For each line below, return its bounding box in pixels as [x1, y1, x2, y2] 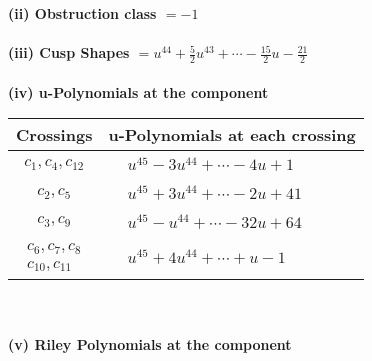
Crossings [16, 123, 93, 147]
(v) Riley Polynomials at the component [8, 334, 292, 355]
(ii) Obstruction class [8, 3, 157, 23]
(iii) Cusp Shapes [8, 42, 130, 63]
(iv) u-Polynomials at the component [8, 81, 269, 102]
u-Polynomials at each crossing [108, 123, 356, 147]
